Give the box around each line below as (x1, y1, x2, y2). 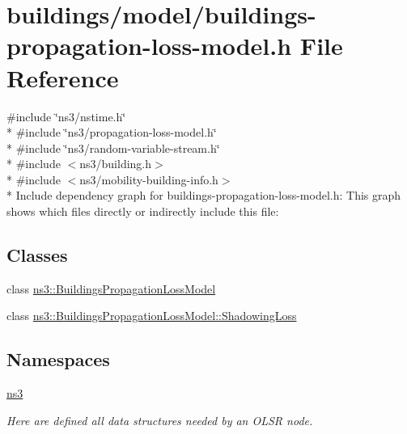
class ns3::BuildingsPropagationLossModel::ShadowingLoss (6, 307, 297, 324)
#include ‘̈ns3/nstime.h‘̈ (6, 107, 126, 124)
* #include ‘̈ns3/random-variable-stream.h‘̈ (6, 139, 220, 156)
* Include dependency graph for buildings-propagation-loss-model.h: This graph (6, 187, 401, 204)
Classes (6, 242, 68, 268)
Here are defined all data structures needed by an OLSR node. (6, 411, 313, 428)
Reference (6, 61, 119, 94)
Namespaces (6, 347, 110, 372)
